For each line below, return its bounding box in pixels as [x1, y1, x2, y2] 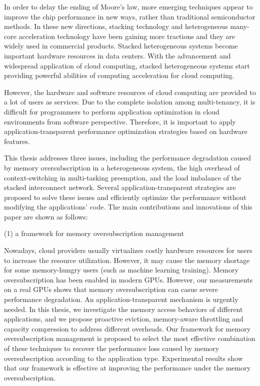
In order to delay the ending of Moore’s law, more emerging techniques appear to [4, 1, 253, 11]
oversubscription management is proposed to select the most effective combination [4, 333, 255, 343]
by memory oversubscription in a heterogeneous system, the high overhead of [4, 162, 240, 172]
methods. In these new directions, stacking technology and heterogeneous [4, 21, 228, 31]
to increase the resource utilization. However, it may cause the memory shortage [4, 254, 250, 265]
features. [4, 135, 30, 146]
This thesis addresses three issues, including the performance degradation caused [4, 152, 251, 163]
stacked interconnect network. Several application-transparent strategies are [4, 182, 236, 192]
